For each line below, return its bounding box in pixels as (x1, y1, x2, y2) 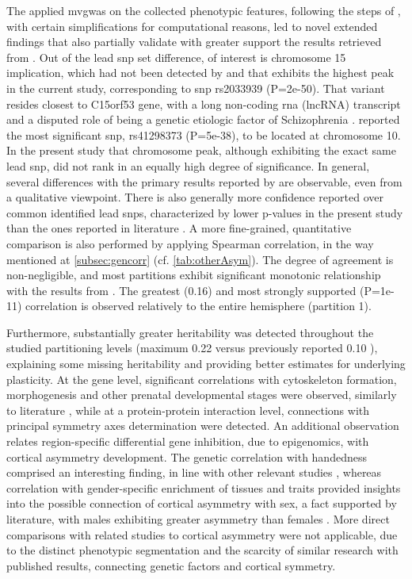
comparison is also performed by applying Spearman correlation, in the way (6, 235, 374, 251)
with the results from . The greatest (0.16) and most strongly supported (6, 282, 357, 298)
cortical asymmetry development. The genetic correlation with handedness (6, 448, 367, 465)
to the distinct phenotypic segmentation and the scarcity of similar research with (6, 542, 399, 558)
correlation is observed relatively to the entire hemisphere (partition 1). (25, 297, 372, 314)
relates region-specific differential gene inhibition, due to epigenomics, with (6, 433, 369, 450)
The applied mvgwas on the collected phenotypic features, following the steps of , (6, 2, 401, 18)
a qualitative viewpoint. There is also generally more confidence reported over (6, 189, 383, 205)
